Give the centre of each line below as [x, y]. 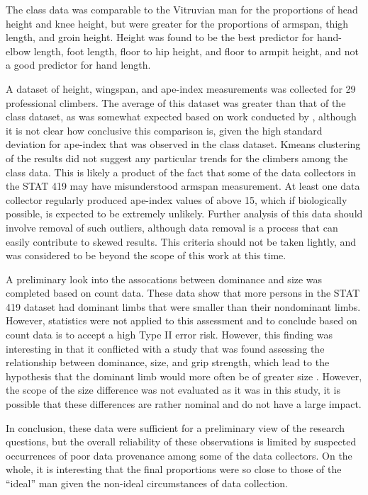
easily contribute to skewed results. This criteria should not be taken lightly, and [181, 241]
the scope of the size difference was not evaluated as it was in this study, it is [173, 390]
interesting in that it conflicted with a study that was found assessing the [165, 348]
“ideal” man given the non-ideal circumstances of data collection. [147, 483]
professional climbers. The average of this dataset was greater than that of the [176, 102]
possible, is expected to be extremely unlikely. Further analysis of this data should [184, 214]
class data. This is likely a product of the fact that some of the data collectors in [181, 172]
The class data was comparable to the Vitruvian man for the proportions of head [182, 9]
